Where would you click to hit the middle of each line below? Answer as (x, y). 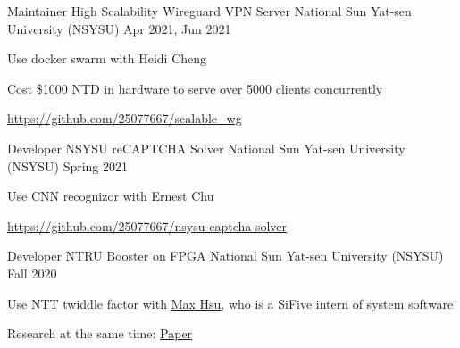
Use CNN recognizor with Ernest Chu (111, 196)
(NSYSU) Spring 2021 (68, 166)
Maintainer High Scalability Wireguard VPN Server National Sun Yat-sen (209, 11)
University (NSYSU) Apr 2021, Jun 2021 (119, 28)
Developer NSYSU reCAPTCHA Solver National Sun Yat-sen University (206, 148)
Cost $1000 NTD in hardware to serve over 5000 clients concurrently (195, 88)
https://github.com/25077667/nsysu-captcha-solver (147, 225)
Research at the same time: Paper (100, 333)
